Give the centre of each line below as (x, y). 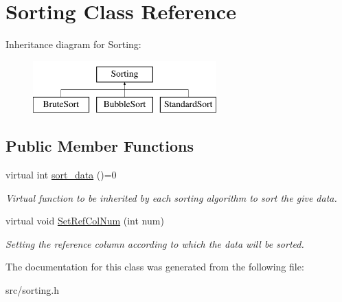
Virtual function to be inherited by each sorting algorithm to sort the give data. (171, 197)
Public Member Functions (100, 146)
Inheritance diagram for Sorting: (73, 44)
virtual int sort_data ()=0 (61, 175)
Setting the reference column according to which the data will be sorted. (155, 243)
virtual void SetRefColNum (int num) (85, 221)
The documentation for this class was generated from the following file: (155, 267)
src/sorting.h (33, 290)
